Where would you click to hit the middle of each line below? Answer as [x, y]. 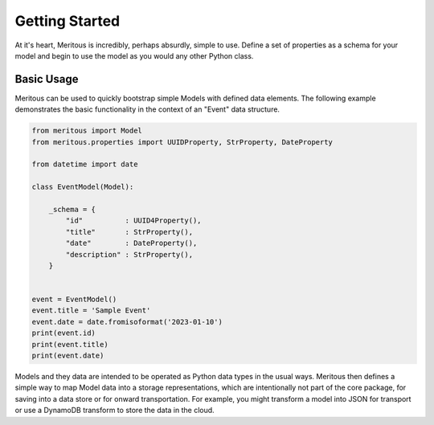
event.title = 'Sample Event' [91, 311]
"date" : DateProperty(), [131, 243]
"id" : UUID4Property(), [133, 221]
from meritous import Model [87, 131]
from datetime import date [85, 164]
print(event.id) [64, 333]
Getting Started [68, 21]
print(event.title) [70, 344]
